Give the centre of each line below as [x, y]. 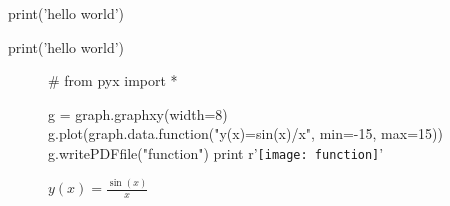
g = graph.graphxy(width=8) [138, 113]
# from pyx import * [113, 80]
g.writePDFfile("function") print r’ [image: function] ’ [216, 152]
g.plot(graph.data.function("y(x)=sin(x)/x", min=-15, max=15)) [245, 133]
